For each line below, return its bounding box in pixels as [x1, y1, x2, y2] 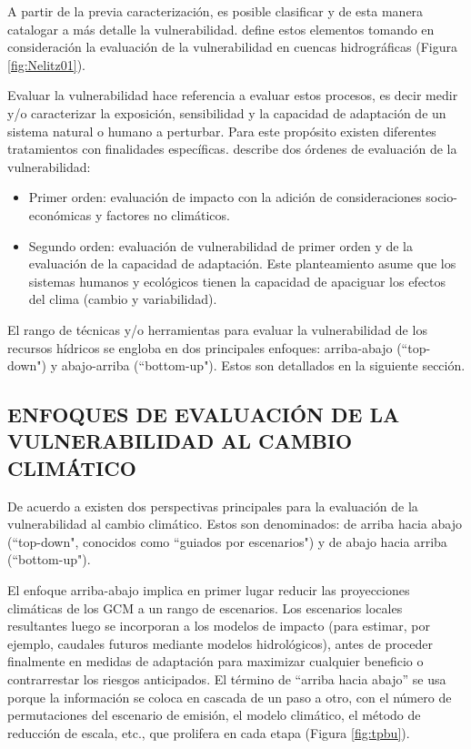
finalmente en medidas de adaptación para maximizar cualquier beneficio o [7, 652, 424, 671]
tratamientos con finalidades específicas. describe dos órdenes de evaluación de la [7, 139, 457, 158]
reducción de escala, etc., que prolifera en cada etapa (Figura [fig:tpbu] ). [7, 723, 410, 742]
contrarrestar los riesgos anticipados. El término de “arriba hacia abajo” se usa [7, 670, 446, 689]
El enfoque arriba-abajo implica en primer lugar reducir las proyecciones [7, 581, 410, 600]
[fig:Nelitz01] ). [7, 55, 85, 74]
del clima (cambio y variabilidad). [28, 289, 217, 309]
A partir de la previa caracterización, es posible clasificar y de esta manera [7, 2, 424, 20]
